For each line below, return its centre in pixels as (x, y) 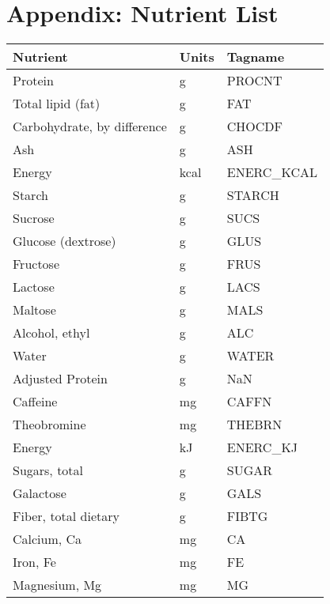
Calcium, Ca (47, 539)
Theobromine (49, 425)
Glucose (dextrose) (64, 241)
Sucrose (34, 218)
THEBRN (254, 425)
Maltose (34, 310)
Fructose (36, 264)
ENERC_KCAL (272, 172)
